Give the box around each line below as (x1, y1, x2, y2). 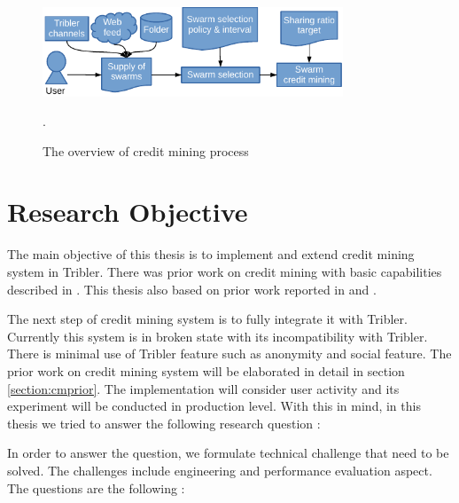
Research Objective (7, 193, 248, 230)
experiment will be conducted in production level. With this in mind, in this (7, 397, 421, 415)
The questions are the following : (7, 478, 185, 497)
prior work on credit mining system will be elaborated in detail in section (7, 361, 405, 380)
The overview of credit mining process (43, 141, 249, 160)
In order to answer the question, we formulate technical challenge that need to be (7, 444, 449, 462)
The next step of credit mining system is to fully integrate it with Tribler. (7, 310, 408, 328)
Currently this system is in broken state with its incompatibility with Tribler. (7, 326, 428, 345)
